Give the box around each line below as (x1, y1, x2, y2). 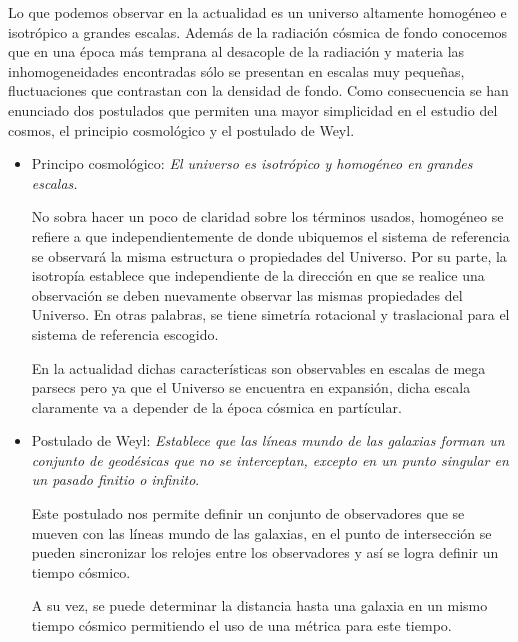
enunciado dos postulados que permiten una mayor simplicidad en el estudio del (8, 99, 498, 120)
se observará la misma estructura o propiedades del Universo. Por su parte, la (31, 245, 507, 266)
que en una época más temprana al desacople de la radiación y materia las (8, 41, 465, 62)
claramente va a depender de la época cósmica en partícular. (31, 396, 402, 417)
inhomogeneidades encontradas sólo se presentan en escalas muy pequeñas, (8, 60, 465, 81)
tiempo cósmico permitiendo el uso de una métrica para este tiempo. (31, 615, 452, 636)
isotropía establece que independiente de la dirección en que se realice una (31, 265, 485, 286)
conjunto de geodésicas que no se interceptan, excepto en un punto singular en (31, 449, 509, 470)
